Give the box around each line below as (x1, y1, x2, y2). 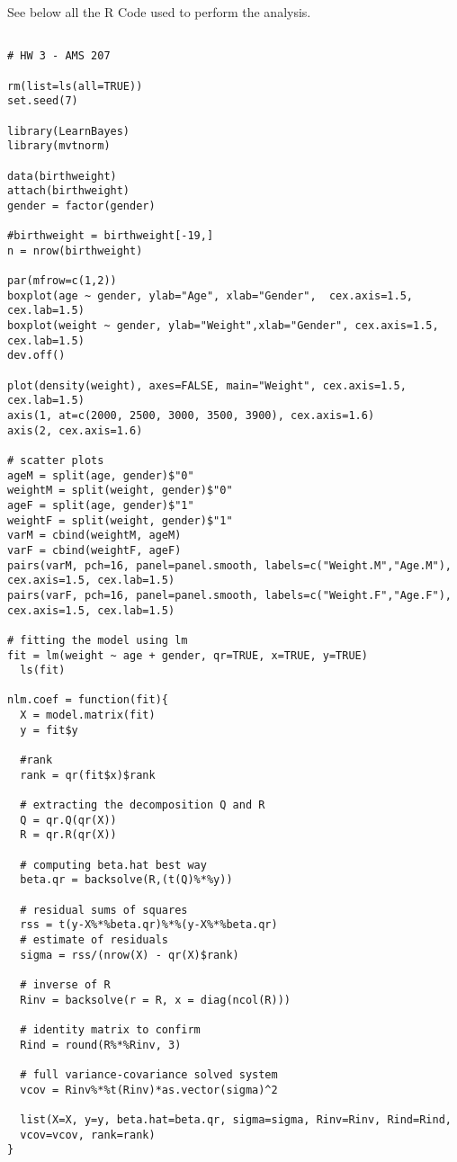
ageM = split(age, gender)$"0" (7, 469, 194, 482)
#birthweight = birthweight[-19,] (7, 229, 214, 243)
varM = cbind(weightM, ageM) (7, 529, 182, 542)
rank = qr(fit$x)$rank (20, 768, 156, 782)
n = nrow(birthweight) (7, 244, 143, 257)
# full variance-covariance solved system (20, 1068, 278, 1081)
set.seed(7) (7, 94, 78, 108)
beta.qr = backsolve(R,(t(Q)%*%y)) (20, 873, 233, 887)
